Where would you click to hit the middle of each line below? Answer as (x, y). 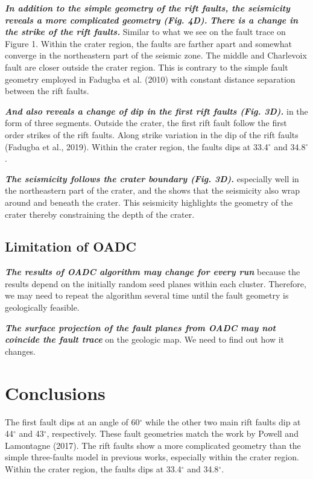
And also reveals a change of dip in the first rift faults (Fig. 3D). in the (156, 111)
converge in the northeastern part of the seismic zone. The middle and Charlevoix (156, 55)
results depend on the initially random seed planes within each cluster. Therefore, (156, 283)
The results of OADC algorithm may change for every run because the (153, 272)
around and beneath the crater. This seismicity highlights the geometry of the (149, 202)
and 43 (31, 433)
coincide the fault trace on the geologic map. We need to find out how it (145, 339)
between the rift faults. (47, 91)
